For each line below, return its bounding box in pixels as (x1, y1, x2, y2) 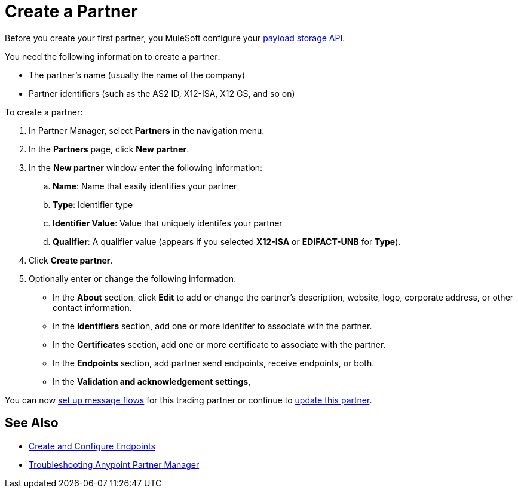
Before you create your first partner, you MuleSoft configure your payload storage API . (5, 32, 345, 43)
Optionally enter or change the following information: (29, 273, 237, 284)
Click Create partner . (29, 255, 113, 265)
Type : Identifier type (53, 199, 133, 210)
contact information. (53, 302, 132, 313)
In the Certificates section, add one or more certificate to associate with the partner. (53, 339, 386, 350)
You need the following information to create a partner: (5, 51, 220, 62)
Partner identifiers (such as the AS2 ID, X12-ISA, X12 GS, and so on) (29, 88, 295, 99)
